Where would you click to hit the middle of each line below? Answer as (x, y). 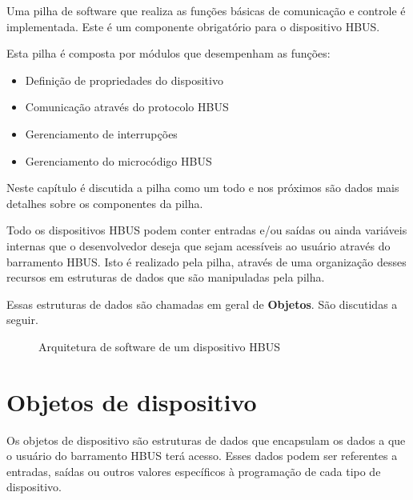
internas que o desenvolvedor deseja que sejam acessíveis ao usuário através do (198, 245)
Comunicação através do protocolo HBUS (127, 107)
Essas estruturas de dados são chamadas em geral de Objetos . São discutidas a (202, 304)
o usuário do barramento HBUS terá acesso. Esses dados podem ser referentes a (202, 456)
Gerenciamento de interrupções (101, 133)
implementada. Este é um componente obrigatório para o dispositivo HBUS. (193, 26)
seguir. (22, 320)
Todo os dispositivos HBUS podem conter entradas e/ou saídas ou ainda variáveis (207, 230)
